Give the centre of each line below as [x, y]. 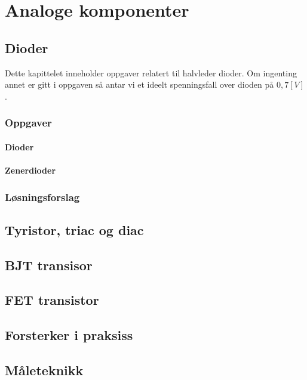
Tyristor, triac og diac [74, 229]
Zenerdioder [30, 170]
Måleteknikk [44, 370]
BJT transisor [49, 265]
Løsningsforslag [42, 197]
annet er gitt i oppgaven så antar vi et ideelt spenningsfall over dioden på [139, 84]
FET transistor [52, 300]
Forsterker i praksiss [69, 335]
